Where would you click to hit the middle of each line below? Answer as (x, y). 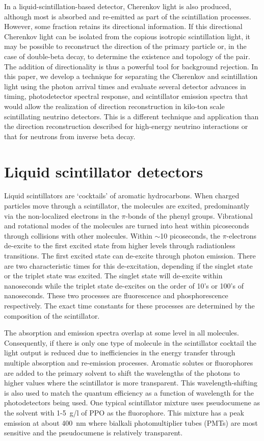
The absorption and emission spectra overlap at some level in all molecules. (122, 333)
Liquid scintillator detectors (104, 171)
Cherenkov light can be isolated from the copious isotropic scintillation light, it (127, 36)
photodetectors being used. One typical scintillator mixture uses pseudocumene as (132, 403)
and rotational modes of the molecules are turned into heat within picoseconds (127, 226)
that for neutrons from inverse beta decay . (70, 136)
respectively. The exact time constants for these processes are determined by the (129, 305)
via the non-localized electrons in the (62, 215)
